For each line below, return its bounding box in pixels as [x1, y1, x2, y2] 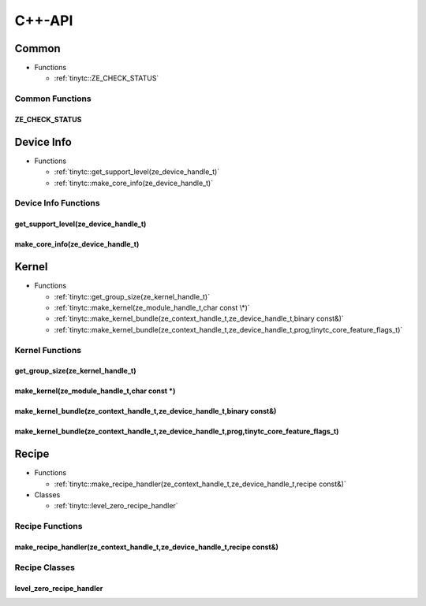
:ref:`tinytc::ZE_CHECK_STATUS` [54, 73, 159, 83]
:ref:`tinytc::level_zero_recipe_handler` [54, 501, 178, 511]
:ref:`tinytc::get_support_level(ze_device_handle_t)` [54, 167, 220, 177]
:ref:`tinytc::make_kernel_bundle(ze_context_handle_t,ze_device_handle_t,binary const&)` [54, 314, 345, 323]
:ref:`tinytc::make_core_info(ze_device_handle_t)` [54, 178, 213, 188]
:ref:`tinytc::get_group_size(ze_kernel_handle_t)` [54, 292, 211, 301]
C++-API [14, 12, 73, 29]
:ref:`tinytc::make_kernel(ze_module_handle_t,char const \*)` [54, 303, 250, 312]
